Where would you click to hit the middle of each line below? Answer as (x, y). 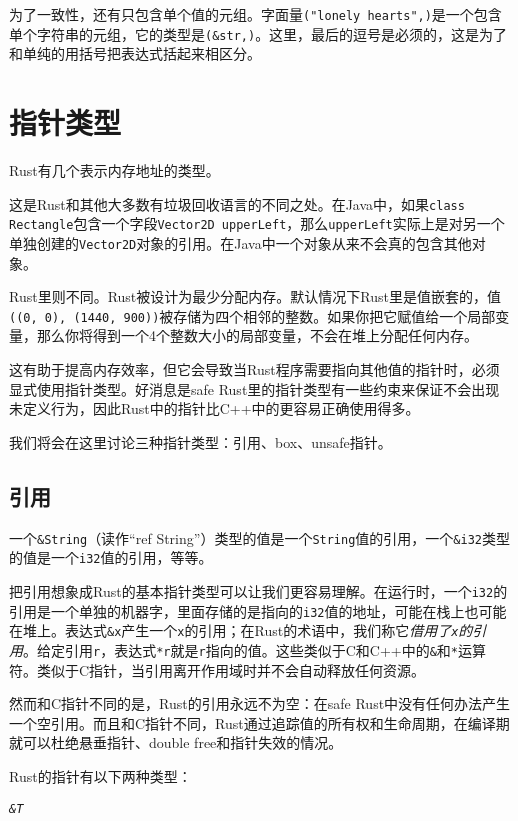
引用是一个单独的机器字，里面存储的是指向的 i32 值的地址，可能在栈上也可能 (258, 610)
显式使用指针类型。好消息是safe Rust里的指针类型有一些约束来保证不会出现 (254, 388)
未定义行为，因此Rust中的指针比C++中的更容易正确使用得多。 (214, 408)
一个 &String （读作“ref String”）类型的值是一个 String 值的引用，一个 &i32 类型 (259, 537)
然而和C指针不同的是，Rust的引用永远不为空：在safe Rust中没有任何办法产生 (260, 703)
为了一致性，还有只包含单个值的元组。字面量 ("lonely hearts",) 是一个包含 (255, 14)
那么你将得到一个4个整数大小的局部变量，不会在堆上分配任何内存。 (257, 335)
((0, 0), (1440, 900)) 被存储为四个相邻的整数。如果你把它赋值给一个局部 (252, 315)
